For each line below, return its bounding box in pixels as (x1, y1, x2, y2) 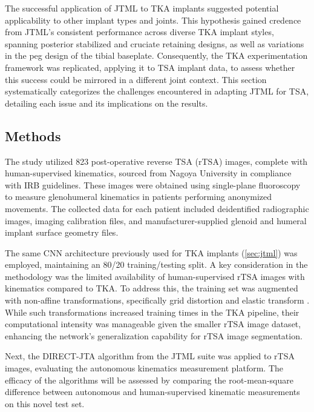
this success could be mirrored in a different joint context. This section (5, 73, 267, 85)
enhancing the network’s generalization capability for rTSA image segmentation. (5, 329, 303, 342)
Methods (5, 126, 61, 145)
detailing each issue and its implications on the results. (5, 96, 208, 109)
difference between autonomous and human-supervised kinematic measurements (5, 385, 300, 398)
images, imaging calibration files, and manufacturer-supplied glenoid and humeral (5, 214, 307, 227)
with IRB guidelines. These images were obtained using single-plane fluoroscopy (5, 178, 301, 191)
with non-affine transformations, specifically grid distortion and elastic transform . (5, 294, 310, 307)
